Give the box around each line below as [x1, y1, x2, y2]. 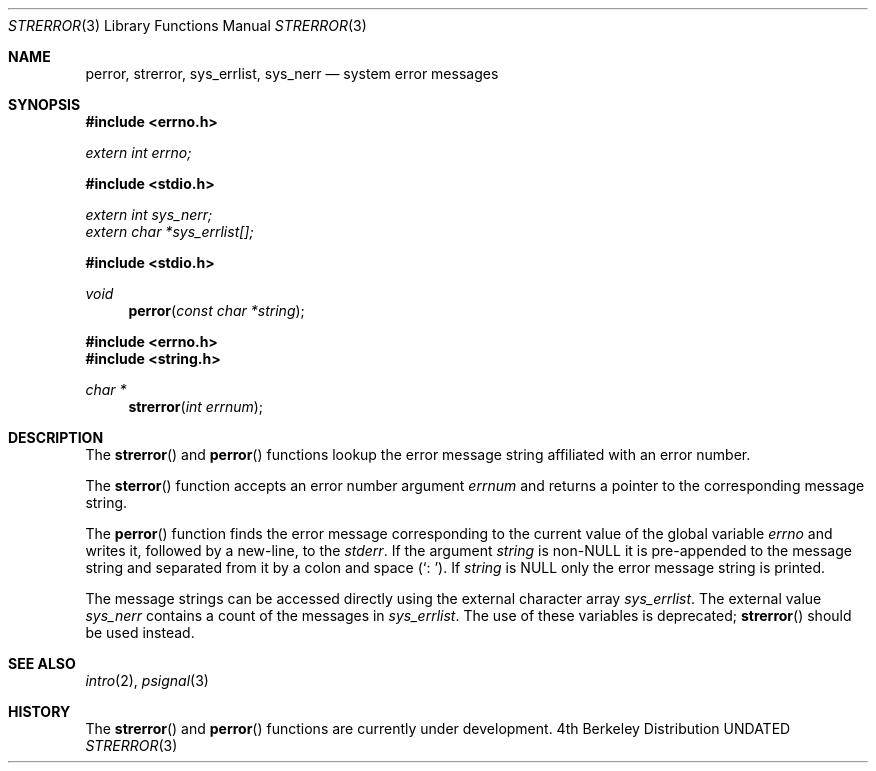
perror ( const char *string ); [128, 302, 305, 319]
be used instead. [85, 624, 195, 641]
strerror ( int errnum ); [128, 398, 264, 415]
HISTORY [8, 703, 71, 720]
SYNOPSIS [8, 96, 81, 113]
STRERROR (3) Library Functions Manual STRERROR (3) [8, 17, 367, 34]
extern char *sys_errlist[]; [85, 223, 254, 240]
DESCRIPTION [8, 429, 104, 446]
